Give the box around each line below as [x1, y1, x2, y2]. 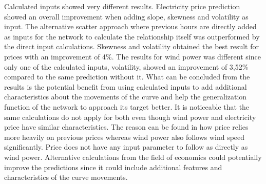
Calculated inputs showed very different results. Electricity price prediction [4, 1, 240, 11]
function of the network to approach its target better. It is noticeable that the [4, 101, 250, 112]
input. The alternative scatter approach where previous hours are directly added [4, 21, 257, 32]
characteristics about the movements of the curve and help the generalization [4, 91, 247, 102]
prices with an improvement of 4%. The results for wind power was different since [4, 51, 261, 62]
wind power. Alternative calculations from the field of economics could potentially [4, 151, 262, 162]
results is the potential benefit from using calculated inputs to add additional [4, 81, 247, 92]
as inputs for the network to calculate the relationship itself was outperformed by [4, 31, 260, 42]
